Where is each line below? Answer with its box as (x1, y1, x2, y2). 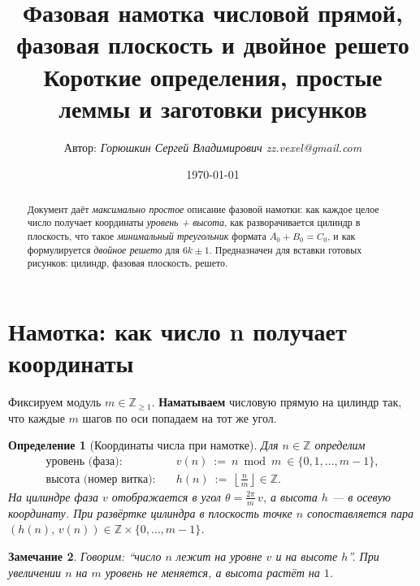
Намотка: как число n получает (8, 314, 347, 347)
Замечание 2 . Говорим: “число (8, 547, 162, 564)
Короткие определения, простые (43, 59, 383, 93)
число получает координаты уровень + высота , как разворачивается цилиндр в (27, 215, 361, 229)
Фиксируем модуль (8, 393, 102, 410)
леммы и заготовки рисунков (58, 91, 367, 124)
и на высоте (275, 547, 338, 564)
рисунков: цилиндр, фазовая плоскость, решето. (27, 256, 228, 270)
